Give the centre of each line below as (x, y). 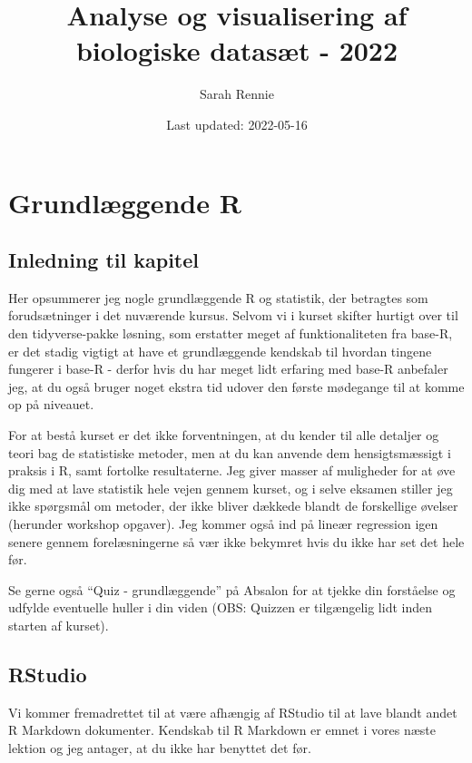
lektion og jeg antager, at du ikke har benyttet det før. (160, 747)
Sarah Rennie (237, 94)
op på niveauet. (51, 404)
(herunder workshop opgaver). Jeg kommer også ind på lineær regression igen (223, 524)
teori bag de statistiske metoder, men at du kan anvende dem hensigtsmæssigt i (230, 452)
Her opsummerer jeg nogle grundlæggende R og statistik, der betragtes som (218, 297)
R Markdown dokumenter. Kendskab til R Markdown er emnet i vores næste (222, 730)
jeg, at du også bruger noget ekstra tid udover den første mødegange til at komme (236, 386)
